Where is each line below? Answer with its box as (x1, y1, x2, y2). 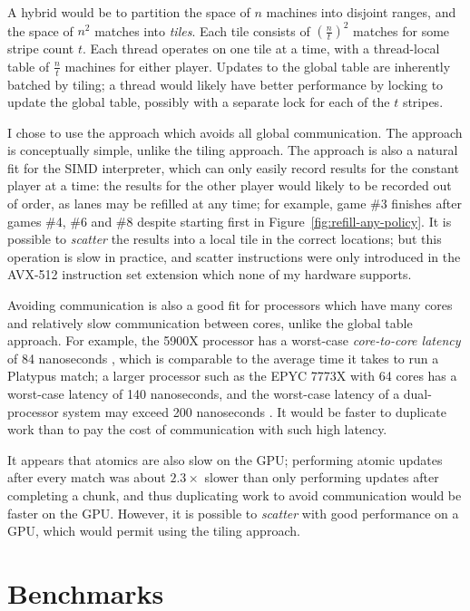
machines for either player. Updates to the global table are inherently (64, 56, 451, 75)
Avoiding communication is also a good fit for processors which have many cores (7, 296, 453, 315)
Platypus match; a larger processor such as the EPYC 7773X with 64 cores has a (7, 366, 457, 385)
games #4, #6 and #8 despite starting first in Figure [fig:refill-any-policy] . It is (7, 211, 452, 230)
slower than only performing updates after (204, 468, 439, 487)
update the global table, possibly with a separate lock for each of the (7, 92, 390, 112)
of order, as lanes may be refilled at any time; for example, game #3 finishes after (7, 194, 462, 213)
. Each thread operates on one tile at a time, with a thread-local (82, 39, 440, 58)
